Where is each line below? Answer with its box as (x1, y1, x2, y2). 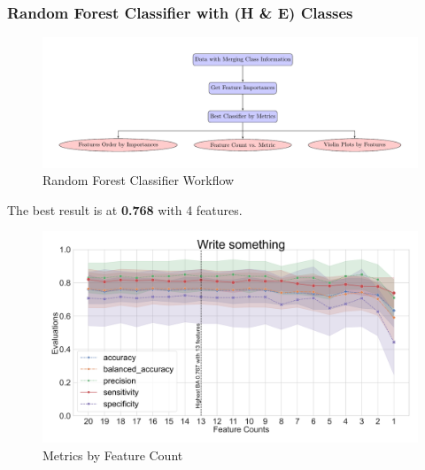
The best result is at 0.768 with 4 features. (7, 200, 243, 219)
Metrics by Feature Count (42, 445, 183, 464)
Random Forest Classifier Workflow (42, 171, 235, 189)
